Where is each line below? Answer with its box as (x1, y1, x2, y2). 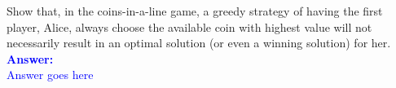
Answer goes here (7, 66, 94, 83)
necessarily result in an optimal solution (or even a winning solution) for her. (7, 34, 391, 51)
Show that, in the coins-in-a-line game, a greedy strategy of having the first (7, 2, 383, 19)
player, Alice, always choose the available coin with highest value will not (7, 18, 372, 35)
